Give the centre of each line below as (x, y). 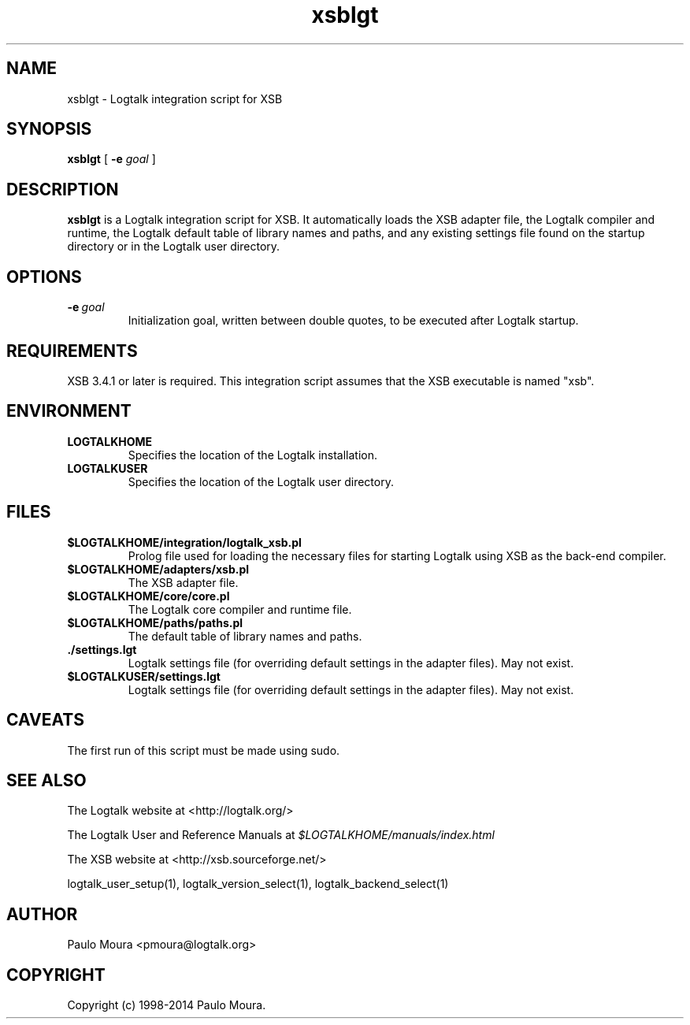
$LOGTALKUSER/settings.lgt (144, 676)
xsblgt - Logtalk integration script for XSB (175, 98)
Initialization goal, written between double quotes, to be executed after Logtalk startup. (353, 321)
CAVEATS (45, 720)
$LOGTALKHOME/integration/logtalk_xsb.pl (184, 542)
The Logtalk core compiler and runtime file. (240, 609)
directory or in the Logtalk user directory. (174, 247)
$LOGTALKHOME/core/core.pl (148, 596)
